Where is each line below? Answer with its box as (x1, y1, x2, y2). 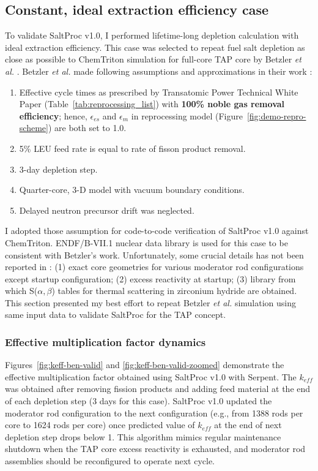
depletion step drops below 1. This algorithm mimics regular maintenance (5, 430, 281, 443)
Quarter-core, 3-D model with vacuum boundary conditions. (19, 183, 245, 196)
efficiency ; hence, (19, 109, 87, 122)
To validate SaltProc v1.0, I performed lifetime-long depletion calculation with (5, 29, 299, 42)
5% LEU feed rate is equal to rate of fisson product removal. (19, 141, 246, 154)
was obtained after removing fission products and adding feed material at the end (5, 382, 311, 395)
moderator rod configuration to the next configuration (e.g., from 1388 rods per (5, 406, 303, 419)
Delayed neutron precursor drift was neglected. (19, 203, 194, 216)
